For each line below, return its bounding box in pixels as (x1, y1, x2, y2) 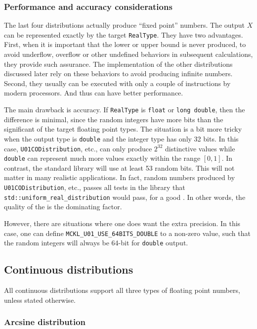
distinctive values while (165, 143, 235, 153)
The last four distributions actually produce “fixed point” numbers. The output (4, 20, 245, 30)
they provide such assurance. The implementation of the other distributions (4, 58, 233, 69)
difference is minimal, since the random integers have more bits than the (4, 114, 223, 124)
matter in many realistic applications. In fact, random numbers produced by (4, 172, 235, 183)
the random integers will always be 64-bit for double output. (4, 237, 188, 248)
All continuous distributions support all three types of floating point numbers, (4, 285, 240, 295)
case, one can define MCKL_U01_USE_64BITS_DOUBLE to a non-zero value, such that (4, 228, 251, 238)
